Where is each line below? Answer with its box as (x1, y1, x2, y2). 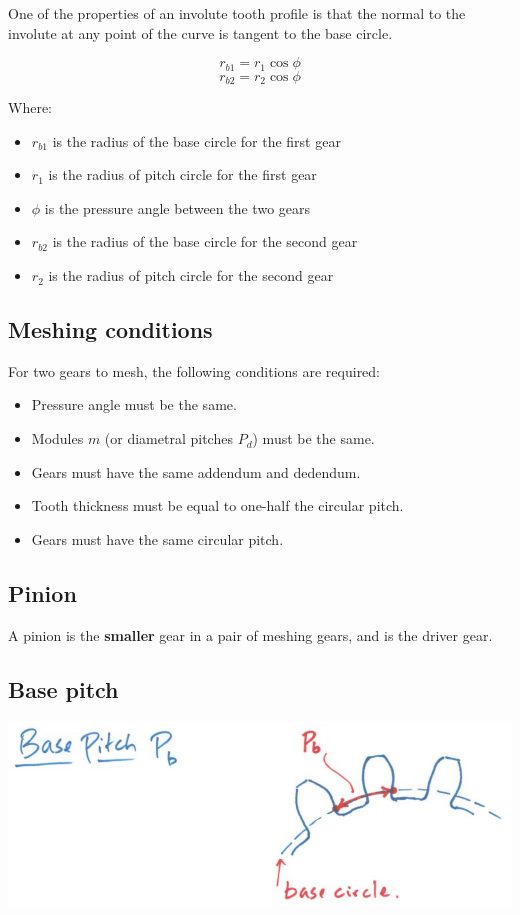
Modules (31, 428, 84, 449)
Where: (8, 97, 52, 118)
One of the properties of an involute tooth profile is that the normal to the (8, 3, 466, 23)
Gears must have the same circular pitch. (31, 528, 284, 549)
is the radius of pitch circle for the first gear (48, 164, 317, 185)
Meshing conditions (8, 314, 213, 345)
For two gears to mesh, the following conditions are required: (8, 360, 381, 381)
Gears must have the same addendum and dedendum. (31, 461, 361, 482)
